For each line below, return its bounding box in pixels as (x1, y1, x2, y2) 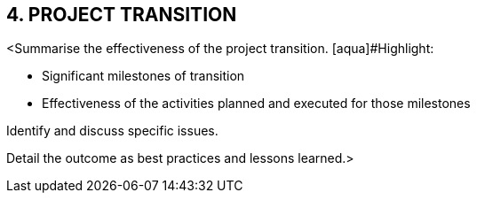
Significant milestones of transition (42, 68, 245, 84)
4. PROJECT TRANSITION (6, 4, 237, 26)
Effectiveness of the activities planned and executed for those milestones (42, 96, 471, 112)
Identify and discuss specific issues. (6, 123, 219, 139)
